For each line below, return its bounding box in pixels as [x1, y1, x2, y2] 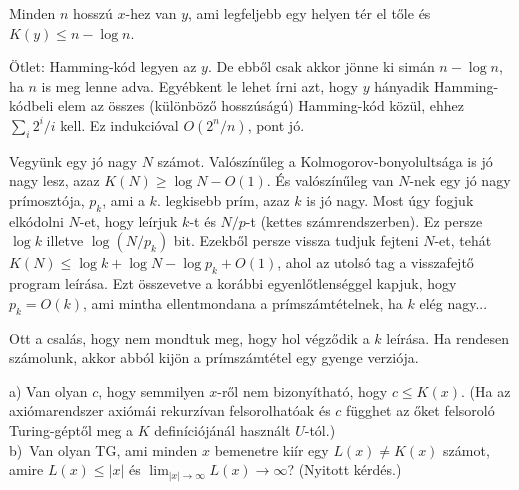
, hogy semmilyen [98, 380, 205, 401]
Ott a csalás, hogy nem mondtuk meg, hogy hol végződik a [9, 327, 370, 348]
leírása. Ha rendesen [386, 327, 509, 348]
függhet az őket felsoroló [346, 400, 495, 421]
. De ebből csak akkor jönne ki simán [207, 56, 435, 77]
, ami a [102, 189, 145, 210]
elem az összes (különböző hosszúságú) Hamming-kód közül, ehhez [58, 95, 465, 116]
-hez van [125, 3, 177, 23]
